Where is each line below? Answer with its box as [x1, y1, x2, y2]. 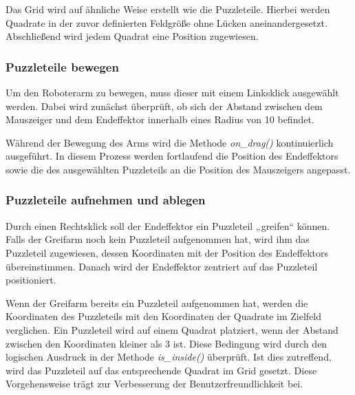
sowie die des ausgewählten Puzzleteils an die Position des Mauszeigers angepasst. [6, 162, 351, 176]
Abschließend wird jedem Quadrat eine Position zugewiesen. [6, 29, 259, 43]
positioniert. [6, 273, 56, 287]
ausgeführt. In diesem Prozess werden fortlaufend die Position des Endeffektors [6, 149, 338, 163]
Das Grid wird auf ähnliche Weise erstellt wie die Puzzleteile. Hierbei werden [6, 2, 330, 16]
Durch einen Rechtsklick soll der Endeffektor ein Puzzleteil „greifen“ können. [6, 218, 330, 233]
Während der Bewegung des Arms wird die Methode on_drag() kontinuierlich [6, 135, 334, 149]
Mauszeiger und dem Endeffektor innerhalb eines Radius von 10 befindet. [6, 112, 314, 127]
